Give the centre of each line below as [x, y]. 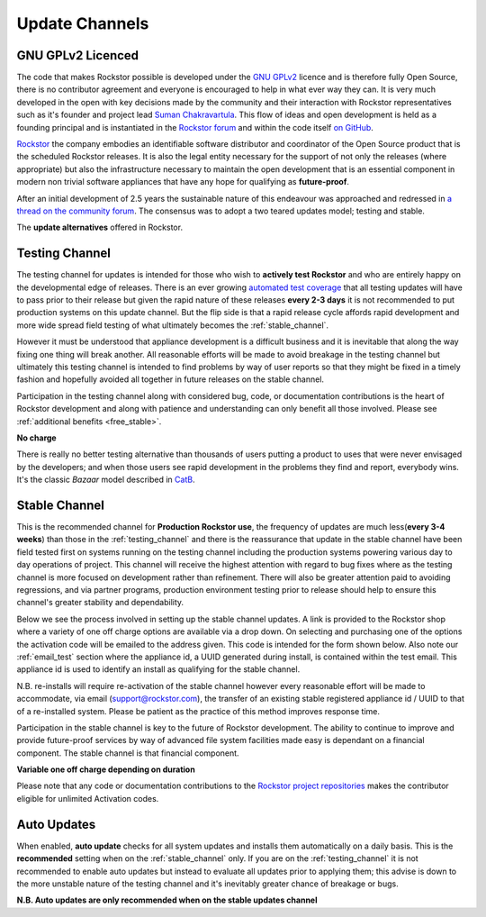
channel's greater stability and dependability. [100, 603]
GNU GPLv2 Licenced [78, 55]
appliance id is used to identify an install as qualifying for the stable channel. [158, 669]
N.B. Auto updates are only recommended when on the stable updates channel [167, 900]
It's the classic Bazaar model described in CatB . [106, 480]
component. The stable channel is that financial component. [128, 753]
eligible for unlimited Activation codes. [88, 798]
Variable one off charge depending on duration [106, 769]
